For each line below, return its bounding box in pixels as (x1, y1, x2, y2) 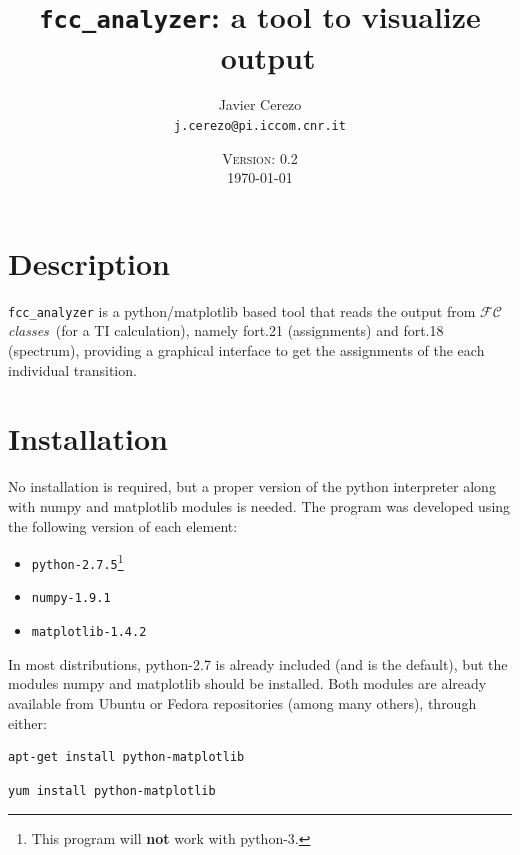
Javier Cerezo (218, 94, 302, 115)
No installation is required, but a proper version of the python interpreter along (8, 476, 496, 497)
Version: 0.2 (222, 147, 298, 168)
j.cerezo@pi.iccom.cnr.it (174, 119, 346, 134)
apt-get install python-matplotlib (8, 750, 245, 765)
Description (8, 242, 171, 283)
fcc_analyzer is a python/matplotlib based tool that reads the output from (8, 300, 476, 321)
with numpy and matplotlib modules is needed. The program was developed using (8, 495, 511, 516)
